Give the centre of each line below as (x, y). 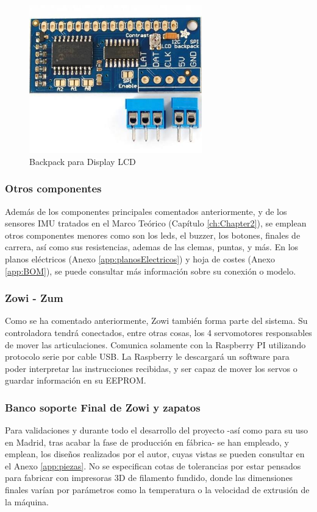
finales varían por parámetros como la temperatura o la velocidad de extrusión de (157, 490)
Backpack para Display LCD (83, 161)
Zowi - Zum (34, 298)
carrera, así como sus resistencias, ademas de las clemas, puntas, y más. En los (152, 247)
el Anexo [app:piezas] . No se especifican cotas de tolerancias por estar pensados (153, 465)
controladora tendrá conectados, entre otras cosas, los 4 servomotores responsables (158, 332)
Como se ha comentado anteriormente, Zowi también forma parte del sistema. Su (156, 321)
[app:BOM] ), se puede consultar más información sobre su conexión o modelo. (151, 271)
